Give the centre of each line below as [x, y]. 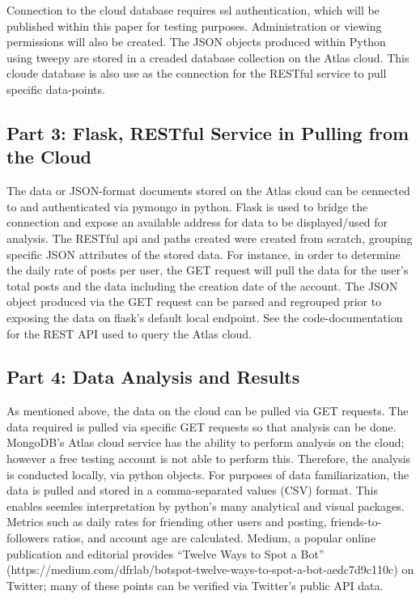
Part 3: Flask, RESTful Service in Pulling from [208, 132]
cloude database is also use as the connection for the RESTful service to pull [197, 73]
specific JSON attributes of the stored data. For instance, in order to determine [204, 254]
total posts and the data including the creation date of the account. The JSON [202, 285]
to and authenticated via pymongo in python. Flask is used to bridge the [187, 206]
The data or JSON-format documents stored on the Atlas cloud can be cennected [208, 191]
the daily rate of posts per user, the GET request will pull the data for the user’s [208, 270]
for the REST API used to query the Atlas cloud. [129, 333]
